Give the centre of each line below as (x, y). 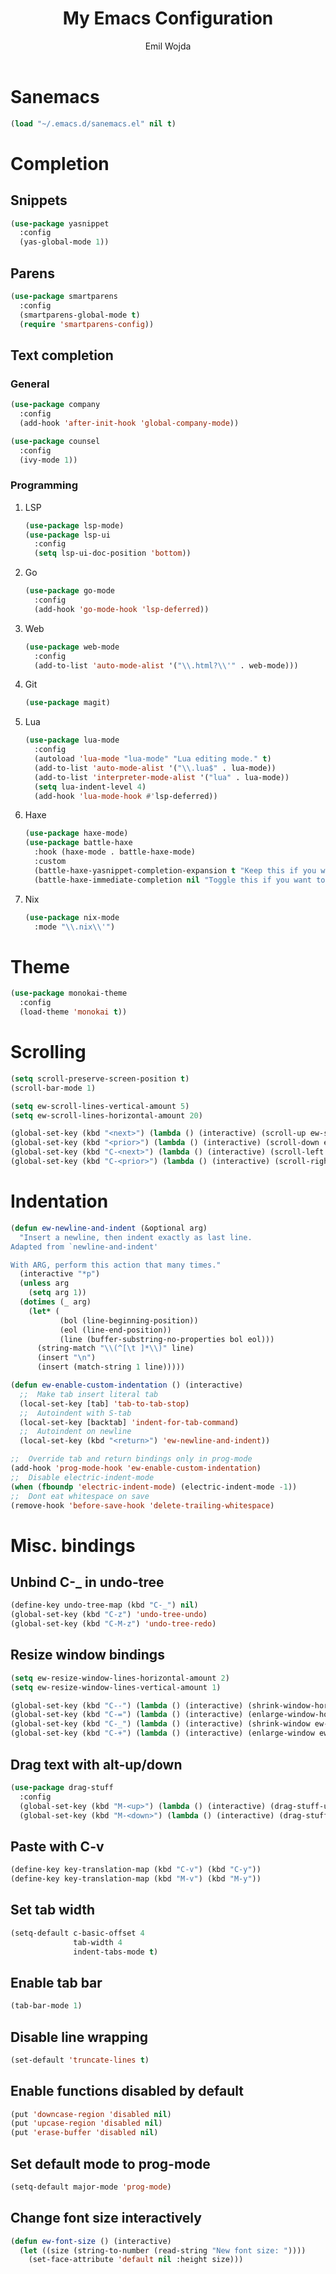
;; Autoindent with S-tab (75, 1413)
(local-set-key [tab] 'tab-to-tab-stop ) (104, 1403)
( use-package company (55, 405)
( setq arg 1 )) (57, 1293)
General (30, 384)
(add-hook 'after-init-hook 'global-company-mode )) (129, 423)
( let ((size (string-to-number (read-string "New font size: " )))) (163, 2250)
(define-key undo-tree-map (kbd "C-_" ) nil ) (104, 1605)
